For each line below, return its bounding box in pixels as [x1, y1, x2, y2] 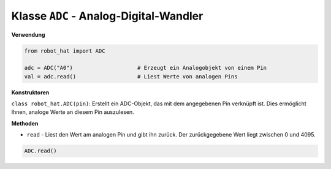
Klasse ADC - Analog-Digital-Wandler [11, 9, 204, 23]
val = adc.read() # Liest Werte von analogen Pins [24, 73, 238, 80]
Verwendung [11, 31, 45, 38]
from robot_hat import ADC [24, 47, 105, 54]
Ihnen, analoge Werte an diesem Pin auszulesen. [11, 108, 134, 116]
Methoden [11, 119, 39, 127]
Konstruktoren [11, 89, 50, 96]
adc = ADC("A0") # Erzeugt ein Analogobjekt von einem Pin [24, 64, 267, 72]
